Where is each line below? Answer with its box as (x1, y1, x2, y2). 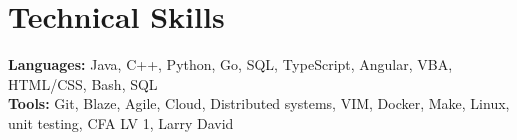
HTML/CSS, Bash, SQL (8, 73, 158, 94)
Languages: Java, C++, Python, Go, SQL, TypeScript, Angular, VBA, (8, 54, 453, 75)
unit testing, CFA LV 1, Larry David (8, 112, 234, 133)
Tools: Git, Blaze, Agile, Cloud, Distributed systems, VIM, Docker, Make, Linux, (8, 93, 510, 114)
